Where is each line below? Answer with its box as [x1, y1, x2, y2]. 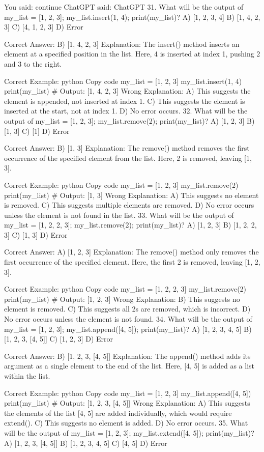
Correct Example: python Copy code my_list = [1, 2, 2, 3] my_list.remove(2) [4, 284, 247, 294]
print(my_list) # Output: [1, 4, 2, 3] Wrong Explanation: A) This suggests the [4, 86, 251, 96]
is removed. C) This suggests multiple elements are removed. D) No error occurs [4, 200, 254, 210]
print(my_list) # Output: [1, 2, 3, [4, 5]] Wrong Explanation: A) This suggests [4, 398, 250, 408]
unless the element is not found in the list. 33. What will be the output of [4, 209, 234, 220]
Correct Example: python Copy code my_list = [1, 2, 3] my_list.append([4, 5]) [4, 387, 251, 398]
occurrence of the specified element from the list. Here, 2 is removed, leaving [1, [4, 152, 252, 163]
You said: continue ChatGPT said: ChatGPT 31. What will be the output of [4, 2, 244, 12]
